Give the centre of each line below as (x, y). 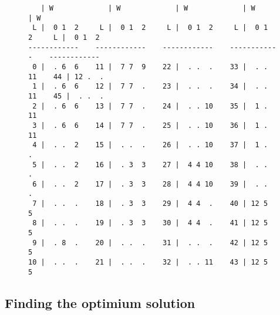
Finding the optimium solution (100, 302)
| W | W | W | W (148, 8)
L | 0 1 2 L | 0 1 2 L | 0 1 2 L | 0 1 (150, 28)
